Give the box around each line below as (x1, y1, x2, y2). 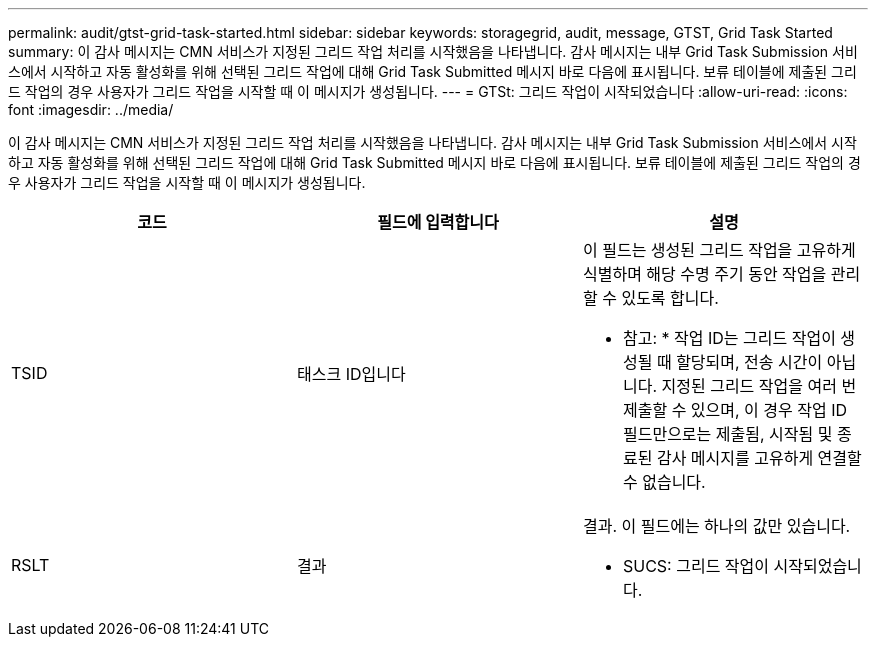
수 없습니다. (622, 472, 706, 492)
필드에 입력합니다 (377, 212, 499, 232)
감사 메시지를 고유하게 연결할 (656, 448, 862, 468)
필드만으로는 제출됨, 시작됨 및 (622, 424, 833, 444)
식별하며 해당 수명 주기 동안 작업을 (582, 264, 827, 284)
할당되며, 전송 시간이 (676, 352, 823, 372)
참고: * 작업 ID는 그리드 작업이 (622, 328, 836, 348)
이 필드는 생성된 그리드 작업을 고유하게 (582, 240, 856, 260)
